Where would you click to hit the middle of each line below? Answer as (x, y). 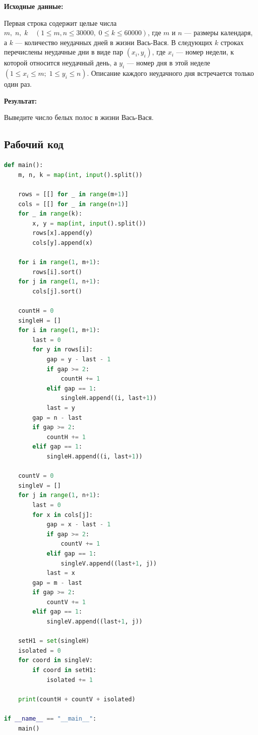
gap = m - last (57, 583)
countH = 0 (36, 311)
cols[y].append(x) (63, 243)
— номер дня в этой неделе (168, 63)
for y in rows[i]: (63, 350)
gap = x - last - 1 (78, 525)
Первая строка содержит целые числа (61, 23)
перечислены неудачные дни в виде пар (64, 52)
